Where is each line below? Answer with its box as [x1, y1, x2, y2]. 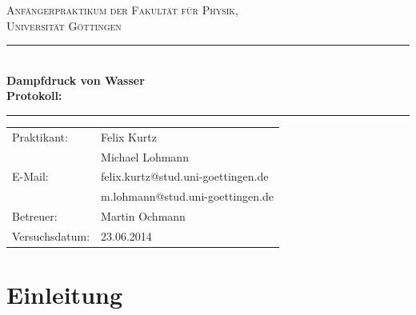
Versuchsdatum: [12, 227, 90, 244]
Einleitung [6, 278, 123, 311]
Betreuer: [12, 208, 58, 225]
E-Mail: [12, 168, 49, 185]
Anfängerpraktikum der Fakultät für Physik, [6, 2, 239, 18]
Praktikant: [12, 128, 68, 145]
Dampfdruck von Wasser [6, 71, 145, 88]
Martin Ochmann [101, 208, 186, 225]
